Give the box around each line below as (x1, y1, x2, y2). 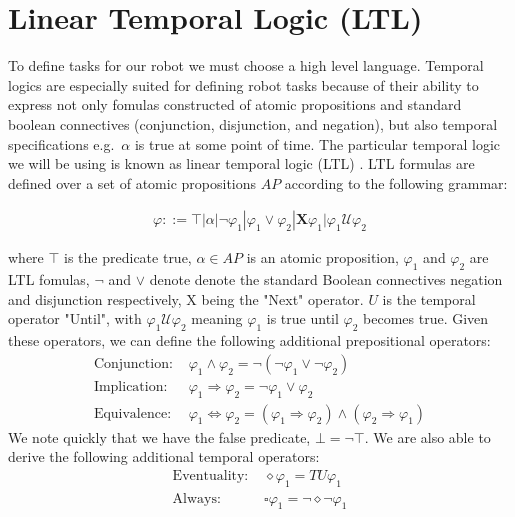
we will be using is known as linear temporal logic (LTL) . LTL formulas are (8, 153, 475, 174)
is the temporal (382, 288, 476, 309)
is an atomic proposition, (246, 247, 399, 268)
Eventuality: (172, 468, 249, 483)
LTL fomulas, (8, 269, 90, 290)
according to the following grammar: (284, 172, 508, 193)
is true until (266, 308, 339, 329)
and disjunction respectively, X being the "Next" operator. (8, 288, 364, 309)
